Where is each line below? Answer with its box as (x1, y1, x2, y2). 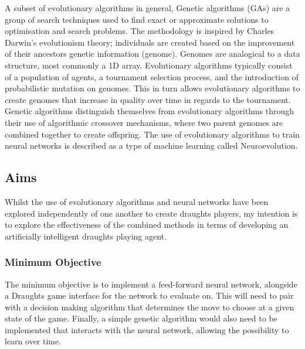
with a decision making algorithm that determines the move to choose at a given (5, 300, 294, 313)
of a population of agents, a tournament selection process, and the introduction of (5, 70, 299, 83)
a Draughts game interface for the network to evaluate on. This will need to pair (5, 289, 294, 302)
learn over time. (5, 335, 62, 347)
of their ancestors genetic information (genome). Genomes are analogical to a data (5, 47, 300, 60)
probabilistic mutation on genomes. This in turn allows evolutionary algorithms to (5, 82, 300, 94)
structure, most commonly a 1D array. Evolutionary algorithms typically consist (5, 59, 293, 71)
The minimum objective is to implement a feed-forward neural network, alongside (5, 278, 297, 290)
